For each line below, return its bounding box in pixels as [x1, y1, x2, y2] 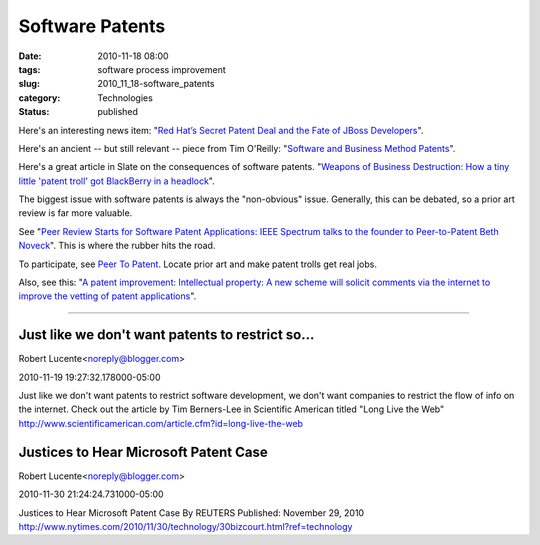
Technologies [97, 91, 154, 104]
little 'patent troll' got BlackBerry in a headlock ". [18, 175, 215, 187]
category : [18, 91, 61, 104]
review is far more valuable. [18, 207, 133, 219]
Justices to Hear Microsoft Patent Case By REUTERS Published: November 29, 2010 [18, 506, 365, 519]
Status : [18, 106, 50, 118]
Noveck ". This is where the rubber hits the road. [18, 240, 216, 252]
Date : [18, 50, 42, 62]
